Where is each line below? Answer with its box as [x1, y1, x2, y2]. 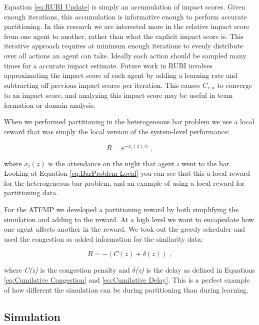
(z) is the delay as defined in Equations [135, 265, 255, 275]
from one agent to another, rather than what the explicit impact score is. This [4, 30, 244, 41]
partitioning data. [4, 187, 58, 198]
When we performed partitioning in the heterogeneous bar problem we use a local [4, 116, 254, 127]
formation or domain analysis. [4, 99, 96, 110]
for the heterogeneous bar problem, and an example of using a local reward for [4, 177, 245, 188]
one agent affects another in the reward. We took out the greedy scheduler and [4, 224, 245, 234]
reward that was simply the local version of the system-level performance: [4, 126, 229, 136]
